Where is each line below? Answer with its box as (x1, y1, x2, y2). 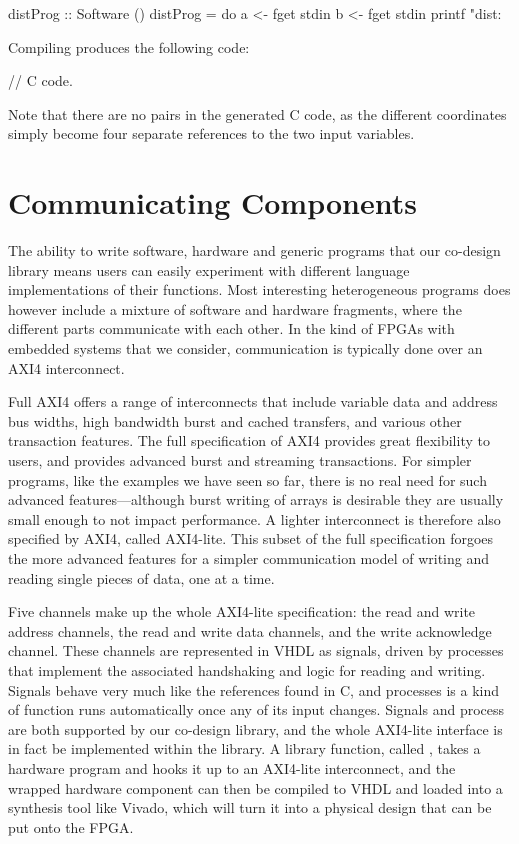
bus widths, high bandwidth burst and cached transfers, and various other (8, 410, 462, 431)
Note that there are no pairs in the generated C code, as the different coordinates (8, 103, 507, 124)
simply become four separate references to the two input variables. (8, 123, 415, 144)
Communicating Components (8, 182, 417, 223)
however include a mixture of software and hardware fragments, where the (8, 298, 462, 319)
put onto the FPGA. (8, 816, 134, 837)
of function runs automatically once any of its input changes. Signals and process (8, 699, 505, 720)
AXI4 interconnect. (8, 357, 125, 378)
